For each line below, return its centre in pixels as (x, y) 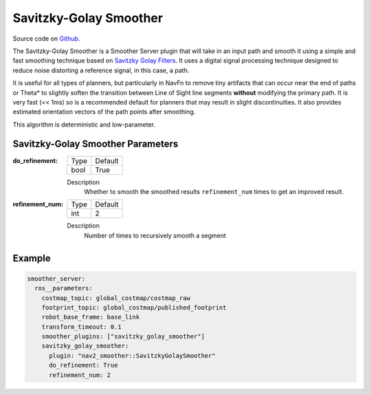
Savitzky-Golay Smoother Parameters (95, 144)
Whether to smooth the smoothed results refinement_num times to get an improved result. (214, 191)
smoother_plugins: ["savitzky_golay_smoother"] (123, 337)
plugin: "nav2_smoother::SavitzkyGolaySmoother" (132, 355)
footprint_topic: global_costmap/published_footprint (134, 307)
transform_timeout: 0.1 (81, 327)
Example (32, 258)
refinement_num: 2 (80, 375)
